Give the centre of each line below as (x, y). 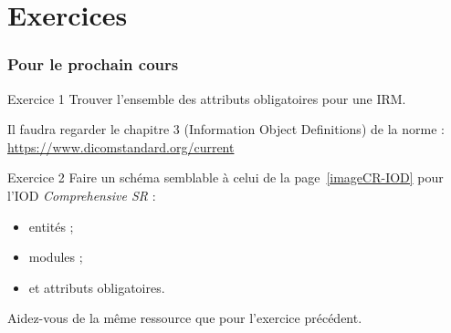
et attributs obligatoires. (97, 287)
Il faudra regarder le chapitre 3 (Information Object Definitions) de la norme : (226, 129)
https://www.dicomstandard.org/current (121, 146)
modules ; (56, 257)
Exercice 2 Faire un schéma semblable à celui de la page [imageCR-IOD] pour (225, 177)
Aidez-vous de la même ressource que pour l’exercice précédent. (185, 318)
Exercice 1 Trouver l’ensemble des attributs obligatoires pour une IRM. (207, 98)
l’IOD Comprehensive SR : (82, 195)
